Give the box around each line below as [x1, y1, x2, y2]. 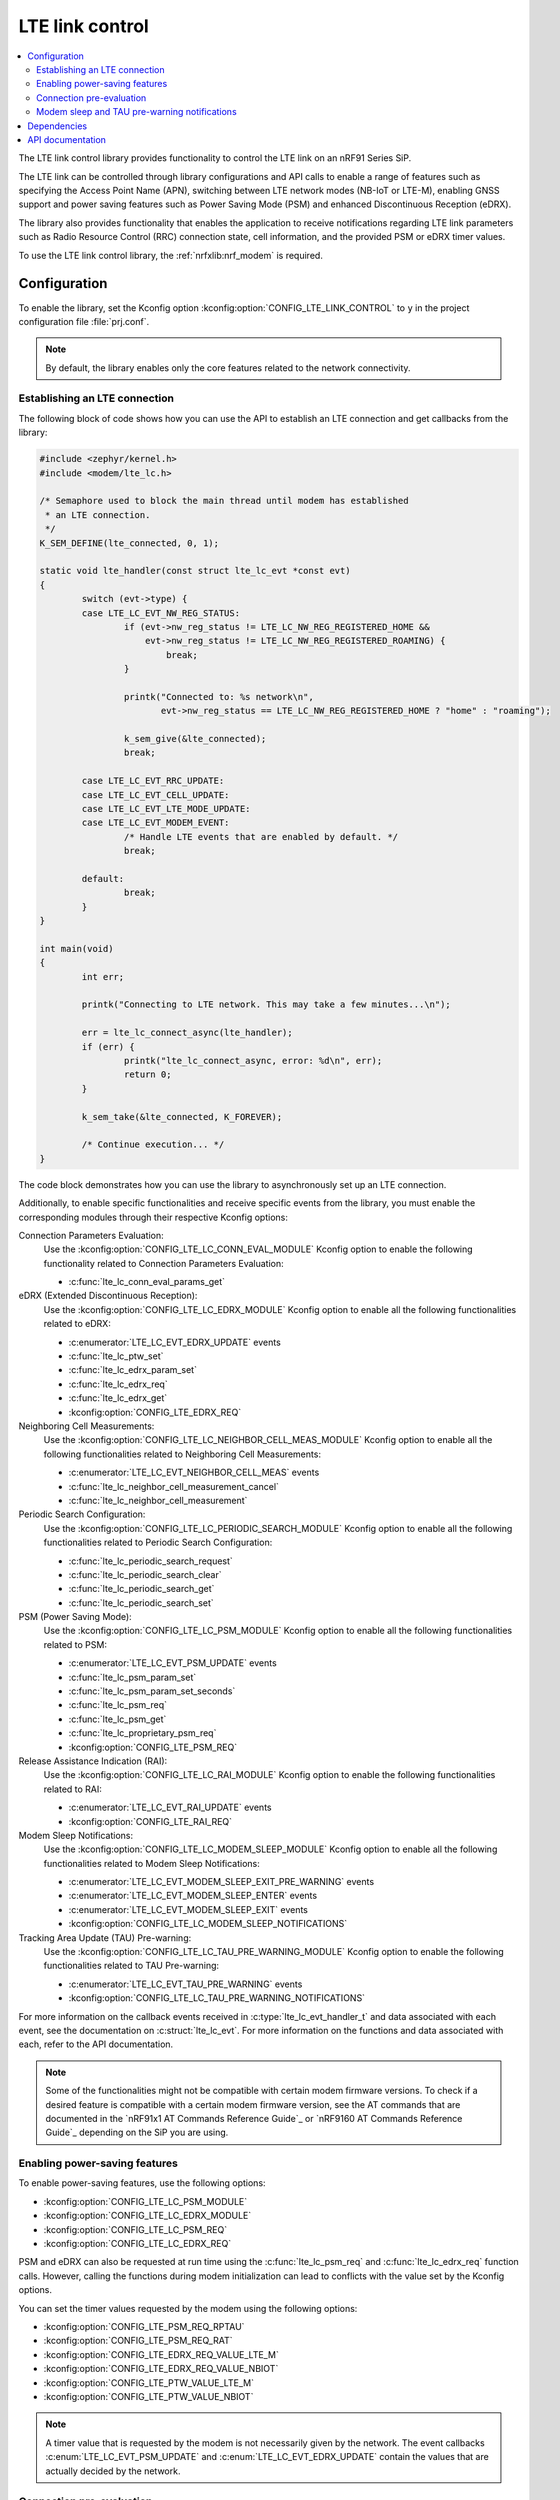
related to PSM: [43, 1638, 107, 1650]
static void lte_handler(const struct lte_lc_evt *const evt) [39, 565, 351, 577]
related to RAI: [43, 1783, 102, 1795]
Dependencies [27, 120, 88, 132]
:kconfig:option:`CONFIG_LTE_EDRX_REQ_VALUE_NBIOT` [43, 2363, 279, 2375]
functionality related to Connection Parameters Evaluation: [43, 1257, 284, 1269]
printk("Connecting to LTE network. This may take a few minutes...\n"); [81, 999, 452, 1010]
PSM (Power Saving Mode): [18, 1611, 132, 1623]
